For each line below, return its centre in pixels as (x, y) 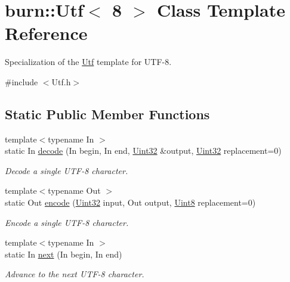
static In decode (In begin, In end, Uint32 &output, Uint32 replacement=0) (143, 151)
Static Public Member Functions (107, 114)
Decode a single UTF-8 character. (67, 170)
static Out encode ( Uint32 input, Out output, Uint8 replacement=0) (130, 202)
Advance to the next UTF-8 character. (75, 274)
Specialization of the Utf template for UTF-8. (88, 62)
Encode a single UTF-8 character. (67, 222)
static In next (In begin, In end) (64, 254)
